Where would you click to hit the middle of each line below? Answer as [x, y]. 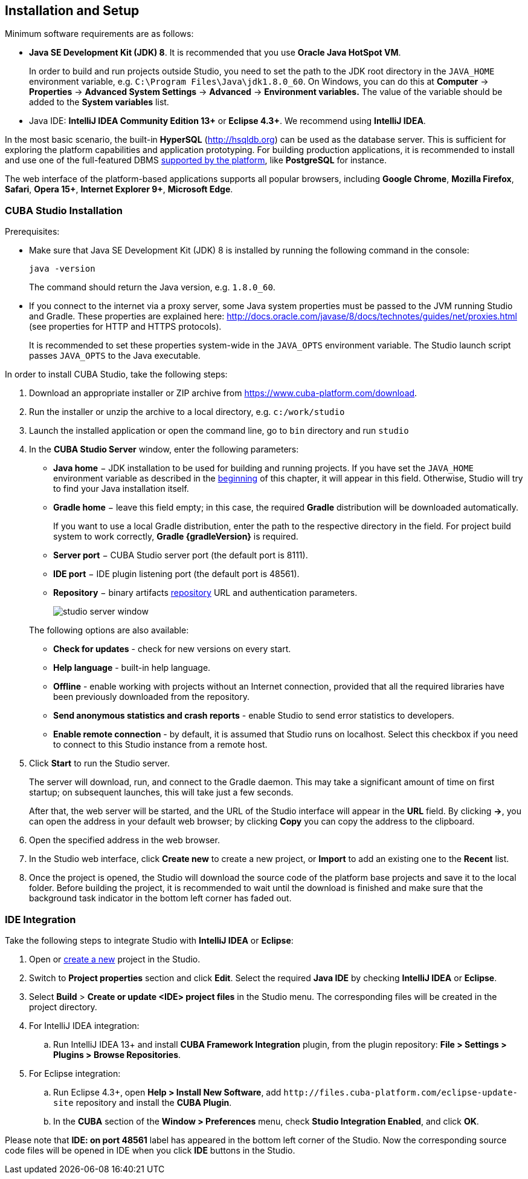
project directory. [63, 1007]
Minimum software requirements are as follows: [99, 34]
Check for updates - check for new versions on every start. [172, 649]
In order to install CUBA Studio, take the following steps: [116, 374]
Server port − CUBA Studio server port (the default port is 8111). [181, 555]
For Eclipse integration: [75, 1073]
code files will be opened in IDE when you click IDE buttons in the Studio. [150, 1150]
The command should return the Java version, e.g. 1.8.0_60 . [152, 287]
